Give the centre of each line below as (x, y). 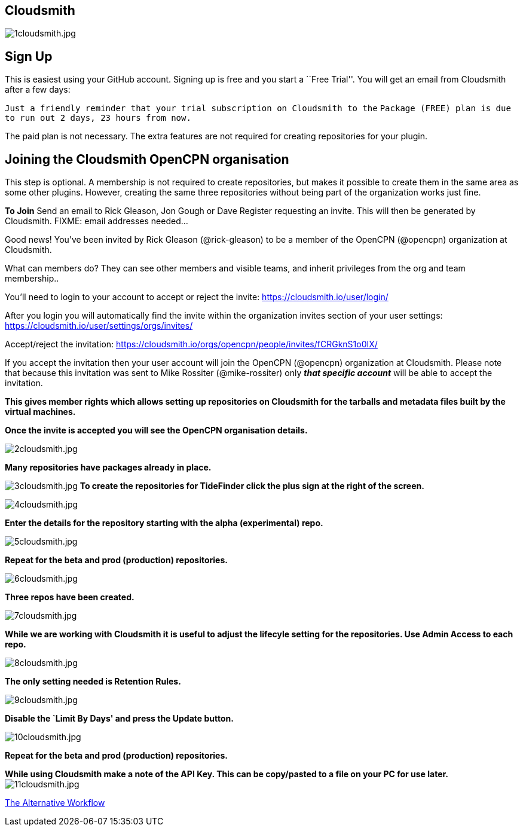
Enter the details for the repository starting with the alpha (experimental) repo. (164, 523)
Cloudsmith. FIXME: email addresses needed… (97, 221)
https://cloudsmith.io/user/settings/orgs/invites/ (99, 326)
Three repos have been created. (70, 597)
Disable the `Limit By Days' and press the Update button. (119, 719)
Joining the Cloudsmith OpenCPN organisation (147, 159)
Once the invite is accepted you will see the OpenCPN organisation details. (156, 430)
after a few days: (38, 90)
